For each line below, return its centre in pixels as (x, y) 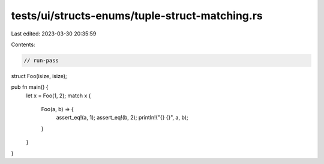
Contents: (23, 44)
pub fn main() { (30, 87)
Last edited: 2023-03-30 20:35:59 (54, 34)
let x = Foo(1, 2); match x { (58, 96)
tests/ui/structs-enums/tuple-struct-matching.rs (137, 16)
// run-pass (41, 60)
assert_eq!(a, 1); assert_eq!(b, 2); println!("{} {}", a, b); (122, 118)
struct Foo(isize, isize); (39, 76)
